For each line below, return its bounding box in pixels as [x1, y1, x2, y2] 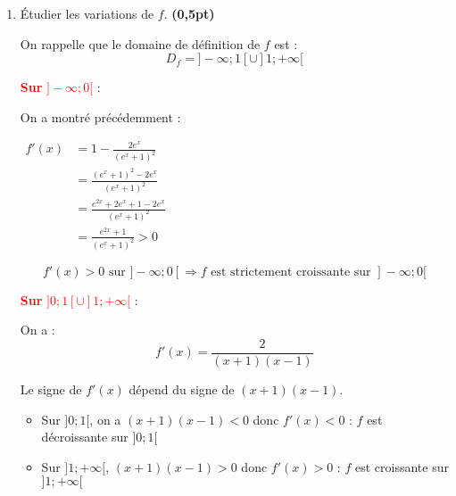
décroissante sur [41, 427, 129, 446]
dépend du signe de [129, 379, 235, 398]
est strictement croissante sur [211, 265, 371, 278]
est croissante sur [354, 457, 449, 475]
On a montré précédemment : [20, 107, 181, 126]
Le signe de [20, 379, 82, 398]
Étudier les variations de [20, 4, 154, 22]
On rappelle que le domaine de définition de [20, 34, 261, 53]
